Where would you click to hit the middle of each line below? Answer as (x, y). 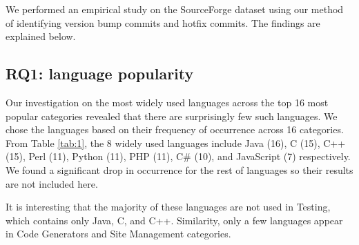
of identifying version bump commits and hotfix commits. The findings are (163, 22)
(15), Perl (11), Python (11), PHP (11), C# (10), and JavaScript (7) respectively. (178, 156)
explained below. (41, 36)
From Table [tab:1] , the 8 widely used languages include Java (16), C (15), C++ (176, 143)
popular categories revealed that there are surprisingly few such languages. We (172, 116)
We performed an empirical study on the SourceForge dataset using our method (175, 9)
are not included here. (52, 183)
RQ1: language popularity (100, 73)
